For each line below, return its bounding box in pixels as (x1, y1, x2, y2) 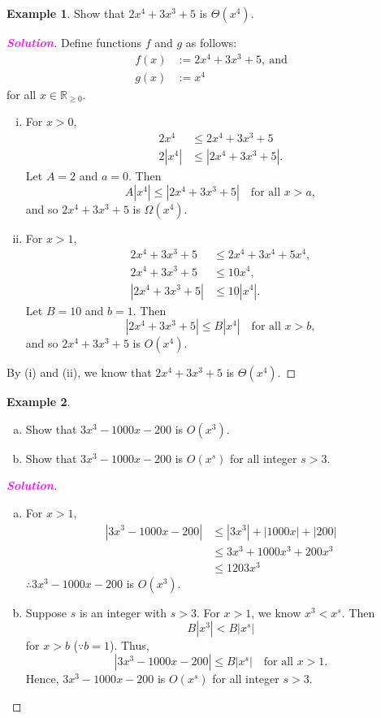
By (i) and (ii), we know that (6, 364, 152, 381)
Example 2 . (6, 393, 71, 410)
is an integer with (79, 603, 167, 621)
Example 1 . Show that (6, 5, 125, 21)
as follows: (185, 34, 237, 50)
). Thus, (109, 637, 149, 654)
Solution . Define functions (6, 34, 142, 50)
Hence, (25, 669, 59, 686)
